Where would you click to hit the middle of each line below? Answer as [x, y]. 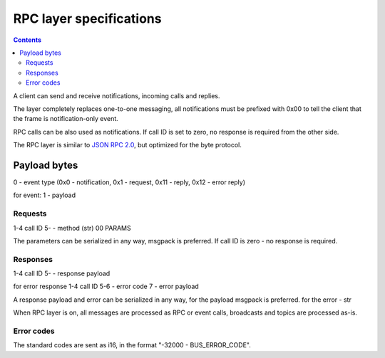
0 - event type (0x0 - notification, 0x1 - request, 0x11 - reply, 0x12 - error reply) [129, 182]
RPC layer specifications [87, 19]
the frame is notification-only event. [66, 119]
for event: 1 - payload [45, 195]
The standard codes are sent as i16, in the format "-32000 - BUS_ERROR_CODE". [132, 345]
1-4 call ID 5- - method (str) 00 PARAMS [72, 228]
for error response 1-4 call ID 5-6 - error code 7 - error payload [106, 286]
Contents [27, 40]
